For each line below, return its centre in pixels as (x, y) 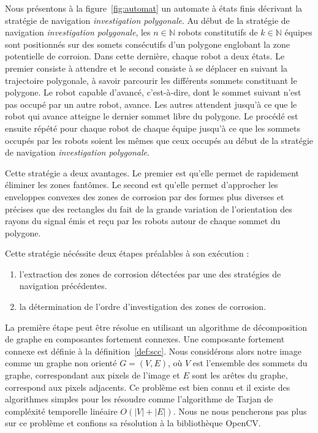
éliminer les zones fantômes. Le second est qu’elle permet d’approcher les (142, 185)
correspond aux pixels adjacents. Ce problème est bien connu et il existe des (148, 387)
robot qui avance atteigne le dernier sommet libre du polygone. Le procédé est (152, 116)
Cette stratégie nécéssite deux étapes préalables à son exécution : (127, 253)
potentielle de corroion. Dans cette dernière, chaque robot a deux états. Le (145, 56)
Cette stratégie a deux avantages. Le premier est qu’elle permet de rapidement (152, 172)
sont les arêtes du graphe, (240, 375)
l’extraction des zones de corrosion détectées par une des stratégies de (150, 273)
